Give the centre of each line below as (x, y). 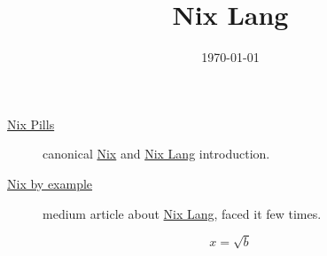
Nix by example (50, 183)
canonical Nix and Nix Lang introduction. (156, 154)
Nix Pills (31, 124)
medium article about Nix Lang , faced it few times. (182, 213)
